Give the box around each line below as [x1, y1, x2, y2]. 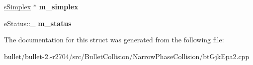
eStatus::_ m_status [4, 18, 72, 28]
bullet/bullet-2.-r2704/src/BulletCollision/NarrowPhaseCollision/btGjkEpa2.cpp [4, 51, 250, 61]
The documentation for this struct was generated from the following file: [4, 34, 224, 45]
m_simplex [39, 1, 79, 11]
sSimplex [4, 1, 31, 11]
